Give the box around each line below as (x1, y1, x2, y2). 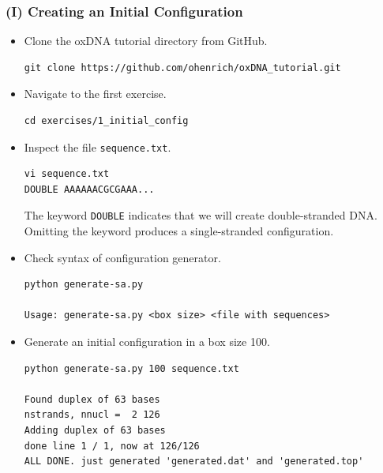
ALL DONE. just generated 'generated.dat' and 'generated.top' (24, 456, 364, 467)
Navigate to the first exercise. (24, 85, 167, 102)
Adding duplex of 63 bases (24, 425, 166, 437)
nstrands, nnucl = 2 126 (24, 409, 160, 421)
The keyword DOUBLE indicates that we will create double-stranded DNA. (24, 207, 377, 223)
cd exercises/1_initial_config (24, 115, 189, 126)
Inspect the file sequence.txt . (24, 138, 171, 155)
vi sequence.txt (24, 168, 110, 180)
